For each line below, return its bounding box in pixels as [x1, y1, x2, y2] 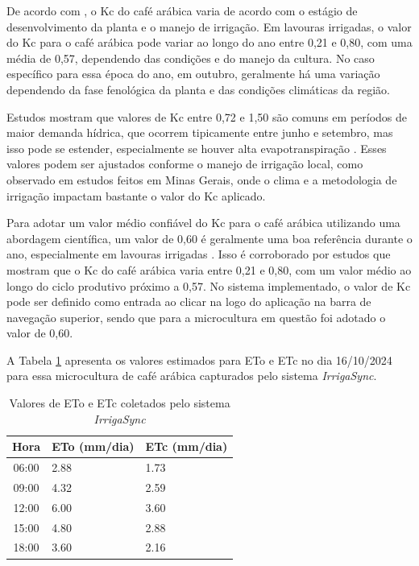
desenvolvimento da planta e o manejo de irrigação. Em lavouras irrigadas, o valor [6, 18, 412, 35]
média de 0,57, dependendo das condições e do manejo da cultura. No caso [6, 49, 375, 66]
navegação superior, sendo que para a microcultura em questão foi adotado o [6, 308, 386, 325]
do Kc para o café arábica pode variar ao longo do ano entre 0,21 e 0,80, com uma [6, 34, 413, 51]
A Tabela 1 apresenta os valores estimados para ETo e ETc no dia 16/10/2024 [6, 351, 392, 368]
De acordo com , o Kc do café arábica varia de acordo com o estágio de [6, 2, 358, 19]
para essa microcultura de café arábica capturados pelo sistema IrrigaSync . [6, 367, 377, 384]
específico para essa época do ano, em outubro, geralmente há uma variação [6, 65, 380, 82]
